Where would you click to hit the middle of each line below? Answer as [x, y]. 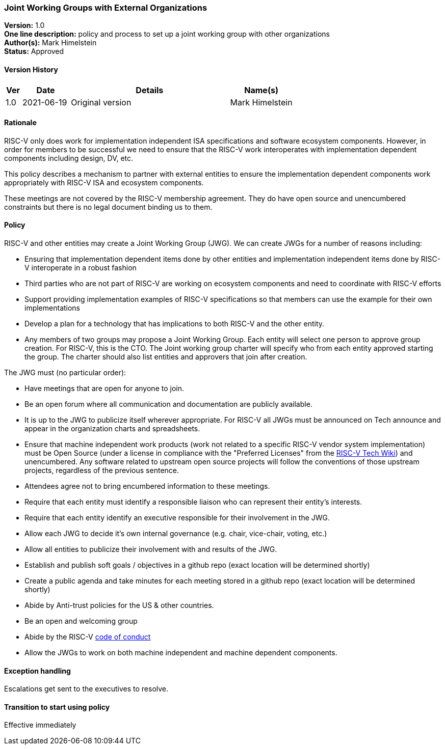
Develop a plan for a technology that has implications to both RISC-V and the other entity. [175, 324]
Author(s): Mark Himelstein [50, 43]
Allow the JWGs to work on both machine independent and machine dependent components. [181, 653]
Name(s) [261, 90]
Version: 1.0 [24, 25]
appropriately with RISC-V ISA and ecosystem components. [104, 182]
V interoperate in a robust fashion [81, 268]
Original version [101, 102]
